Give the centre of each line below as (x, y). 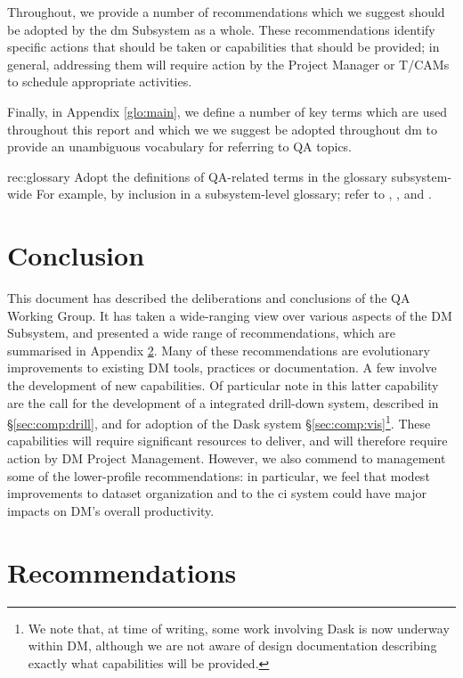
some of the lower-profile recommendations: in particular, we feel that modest (219, 475)
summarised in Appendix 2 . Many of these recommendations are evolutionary (219, 350)
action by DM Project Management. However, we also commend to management (227, 458)
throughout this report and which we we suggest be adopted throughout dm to (223, 129)
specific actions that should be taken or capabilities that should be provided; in (223, 47)
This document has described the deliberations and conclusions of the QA (209, 298)
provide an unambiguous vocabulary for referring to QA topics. (180, 147)
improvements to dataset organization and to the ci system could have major (217, 493)
